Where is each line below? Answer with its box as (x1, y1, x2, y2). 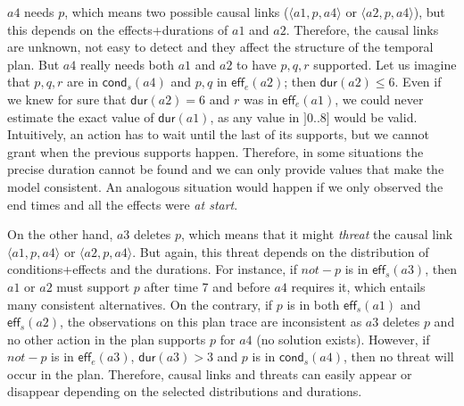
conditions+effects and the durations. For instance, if (7, 260, 297, 278)
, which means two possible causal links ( (64, 3, 289, 21)
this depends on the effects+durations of (7, 20, 228, 38)
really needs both (79, 54, 175, 73)
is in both (286, 294, 340, 313)
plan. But (7, 54, 60, 73)
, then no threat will (343, 347, 454, 366)
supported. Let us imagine (313, 54, 457, 73)
